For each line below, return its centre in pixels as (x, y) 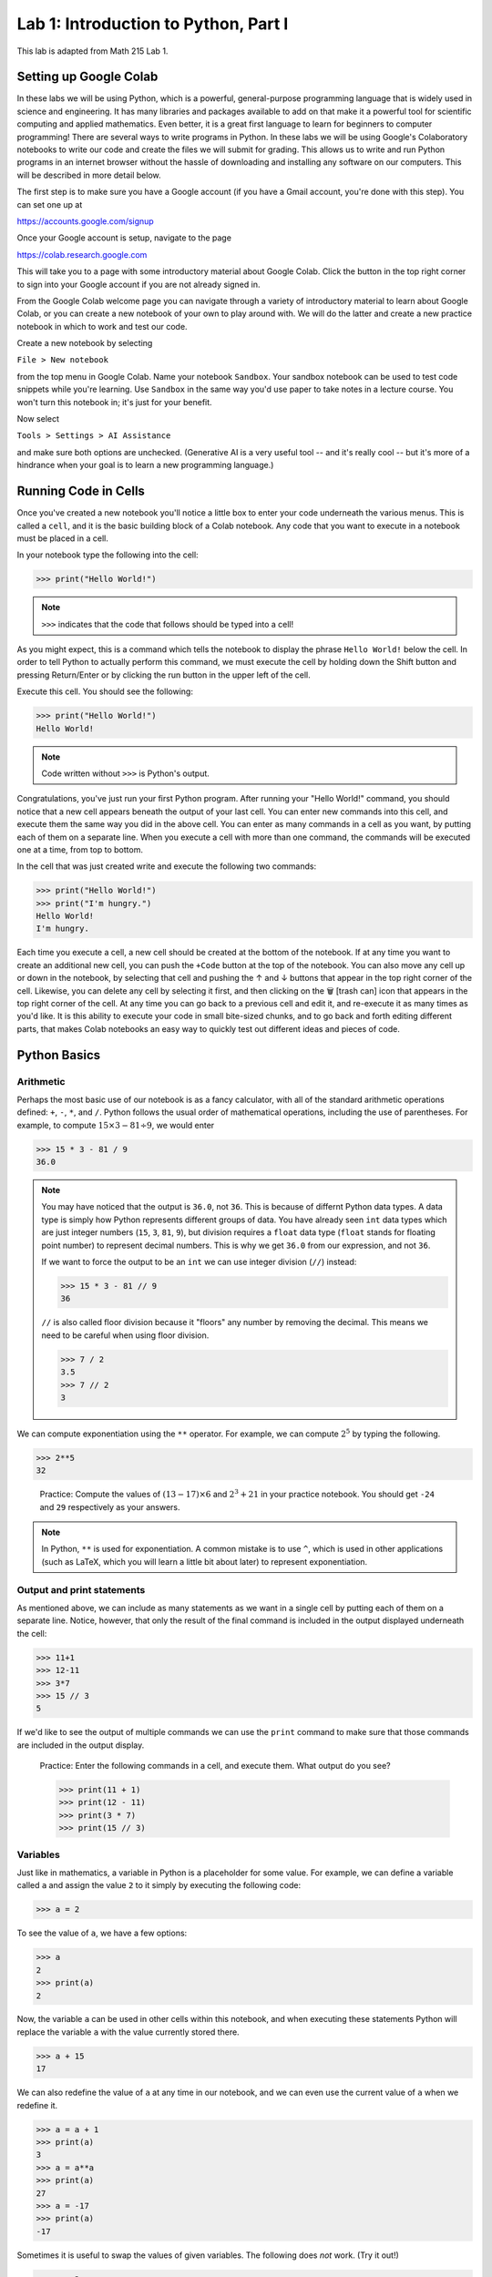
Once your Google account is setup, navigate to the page (124, 238)
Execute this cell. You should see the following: (105, 691)
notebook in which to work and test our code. (102, 326)
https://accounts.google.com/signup (85, 221)
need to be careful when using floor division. (125, 1335)
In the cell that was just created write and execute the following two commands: (167, 866)
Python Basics (59, 1055)
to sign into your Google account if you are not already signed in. (138, 284)
